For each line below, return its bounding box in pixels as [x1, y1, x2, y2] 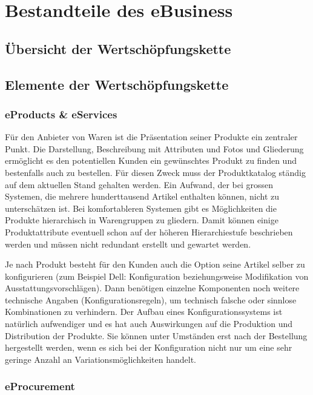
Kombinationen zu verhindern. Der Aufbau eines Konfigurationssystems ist [5, 305, 283, 318]
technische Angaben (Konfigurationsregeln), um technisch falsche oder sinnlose [5, 293, 297, 306]
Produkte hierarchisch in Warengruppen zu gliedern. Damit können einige [5, 214, 278, 226]
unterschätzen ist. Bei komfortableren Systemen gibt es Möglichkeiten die [5, 201, 277, 214]
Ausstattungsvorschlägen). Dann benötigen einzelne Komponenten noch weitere [5, 282, 300, 294]
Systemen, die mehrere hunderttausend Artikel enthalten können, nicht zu [5, 190, 279, 203]
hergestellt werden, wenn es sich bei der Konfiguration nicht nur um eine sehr [5, 341, 292, 354]
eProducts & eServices [5, 106, 117, 121]
